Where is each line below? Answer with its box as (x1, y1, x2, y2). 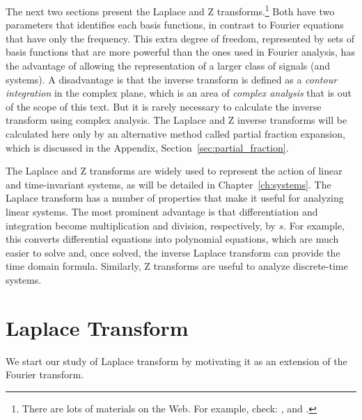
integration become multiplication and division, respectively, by (6, 218, 276, 232)
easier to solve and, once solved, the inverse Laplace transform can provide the (6, 245, 340, 259)
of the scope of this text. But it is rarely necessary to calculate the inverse (6, 99, 322, 113)
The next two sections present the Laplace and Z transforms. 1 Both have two (6, 2, 335, 18)
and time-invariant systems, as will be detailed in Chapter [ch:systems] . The (6, 177, 331, 191)
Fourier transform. (6, 367, 84, 382)
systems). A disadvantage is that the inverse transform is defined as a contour (6, 72, 338, 86)
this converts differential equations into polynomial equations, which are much (6, 232, 339, 246)
